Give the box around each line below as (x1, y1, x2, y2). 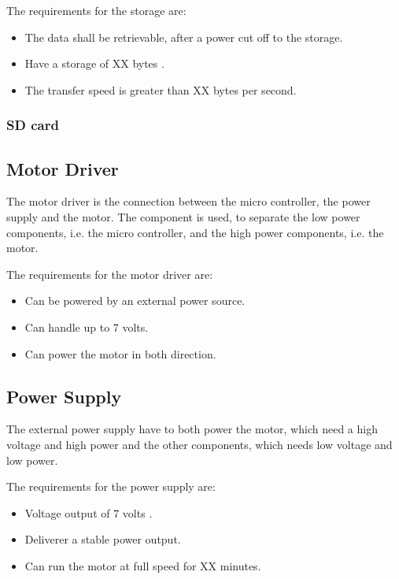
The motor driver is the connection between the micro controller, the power (6, 193, 371, 210)
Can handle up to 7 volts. (24, 318, 149, 335)
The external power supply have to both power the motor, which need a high (6, 421, 378, 437)
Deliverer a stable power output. (24, 531, 181, 547)
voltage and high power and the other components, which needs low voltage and (6, 436, 393, 452)
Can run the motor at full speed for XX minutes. (24, 557, 261, 573)
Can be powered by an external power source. (24, 292, 246, 309)
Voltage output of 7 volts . (24, 504, 153, 521)
